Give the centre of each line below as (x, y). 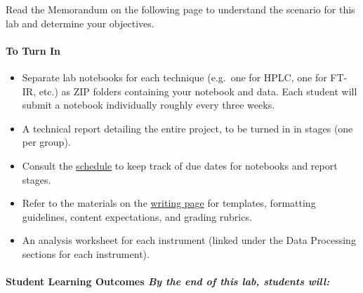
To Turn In (33, 50)
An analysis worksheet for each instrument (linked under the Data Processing (189, 240)
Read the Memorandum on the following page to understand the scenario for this (180, 9)
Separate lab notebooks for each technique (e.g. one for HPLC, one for (174, 77)
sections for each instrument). (86, 253)
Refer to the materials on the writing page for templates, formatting (169, 203)
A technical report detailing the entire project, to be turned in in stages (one (187, 128)
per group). (46, 142)
